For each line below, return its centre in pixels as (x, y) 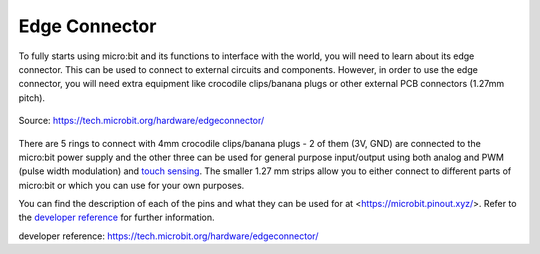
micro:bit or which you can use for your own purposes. (131, 185)
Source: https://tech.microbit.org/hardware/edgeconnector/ (141, 121)
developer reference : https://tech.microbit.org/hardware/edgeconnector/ (168, 236)
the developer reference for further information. (116, 217)
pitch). (31, 97)
